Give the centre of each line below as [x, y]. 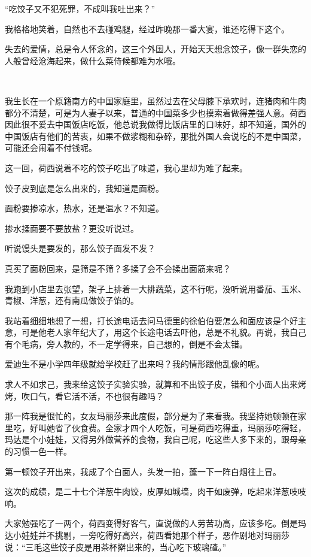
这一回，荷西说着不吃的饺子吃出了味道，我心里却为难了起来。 [126, 167]
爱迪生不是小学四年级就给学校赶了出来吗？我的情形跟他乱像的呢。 [135, 364]
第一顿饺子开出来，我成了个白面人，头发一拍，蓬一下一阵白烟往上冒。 [143, 471]
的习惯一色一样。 [38, 451]
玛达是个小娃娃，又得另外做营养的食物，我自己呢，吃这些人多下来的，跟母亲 [155, 439]
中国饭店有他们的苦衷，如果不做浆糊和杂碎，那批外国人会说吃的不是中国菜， [155, 136]
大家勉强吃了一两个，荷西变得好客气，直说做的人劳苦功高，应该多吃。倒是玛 [155, 523]
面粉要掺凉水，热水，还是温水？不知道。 [84, 208]
